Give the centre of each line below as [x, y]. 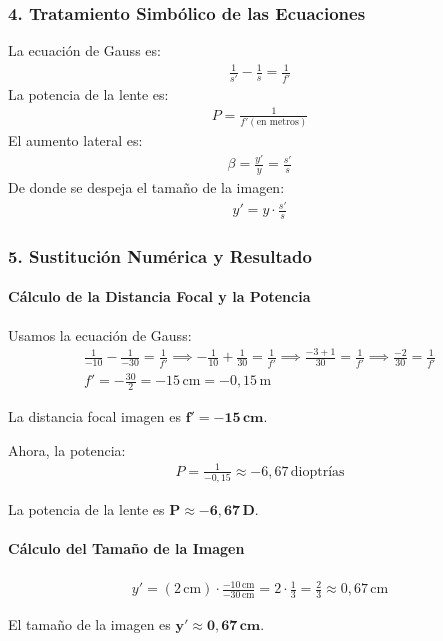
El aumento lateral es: [75, 140]
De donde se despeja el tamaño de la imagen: [146, 186]
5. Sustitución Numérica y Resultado [160, 255]
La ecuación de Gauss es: [84, 50]
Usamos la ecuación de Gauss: [100, 334]
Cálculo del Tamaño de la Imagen [126, 548]
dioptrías [317, 471]
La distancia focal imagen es [94, 416]
